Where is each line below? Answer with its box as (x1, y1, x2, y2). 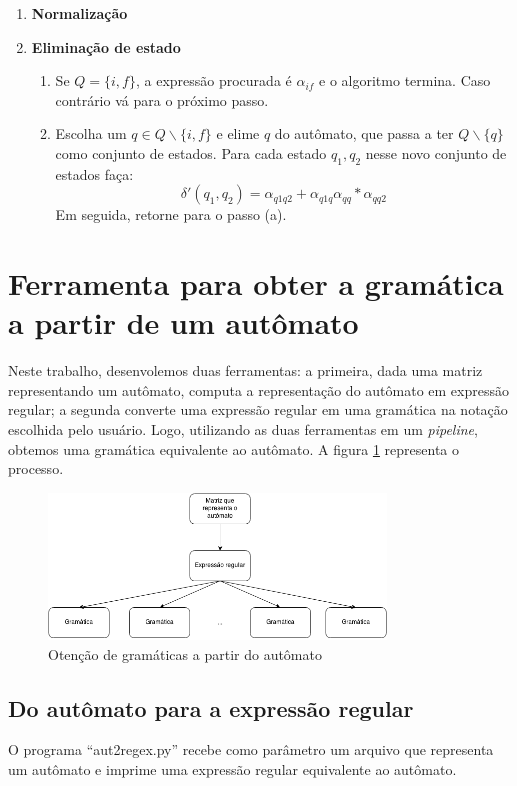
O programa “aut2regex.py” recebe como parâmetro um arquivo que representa (8, 739, 494, 760)
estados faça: (55, 163, 134, 184)
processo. (8, 458, 64, 479)
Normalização (31, 3, 128, 23)
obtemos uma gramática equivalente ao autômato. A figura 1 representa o (8, 438, 460, 459)
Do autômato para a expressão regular (8, 692, 414, 723)
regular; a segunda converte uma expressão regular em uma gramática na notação (8, 399, 508, 420)
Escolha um (55, 123, 127, 144)
